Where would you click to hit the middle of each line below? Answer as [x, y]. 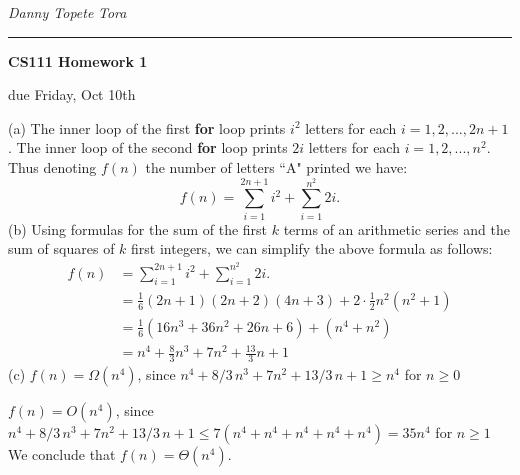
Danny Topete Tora [67, 12]
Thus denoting [52, 166]
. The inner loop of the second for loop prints [148, 147]
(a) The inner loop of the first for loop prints [147, 127]
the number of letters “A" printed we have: [276, 166]
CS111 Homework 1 [78, 60]
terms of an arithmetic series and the [396, 228]
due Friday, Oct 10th [72, 94]
